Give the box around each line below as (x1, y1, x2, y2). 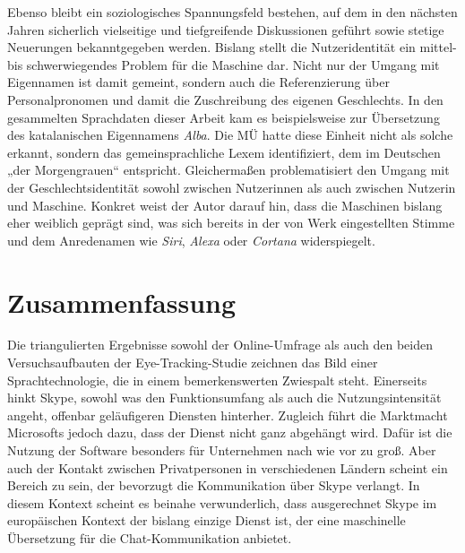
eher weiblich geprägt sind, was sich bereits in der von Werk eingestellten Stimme (7, 213, 455, 232)
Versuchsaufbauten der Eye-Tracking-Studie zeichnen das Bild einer (7, 353, 378, 372)
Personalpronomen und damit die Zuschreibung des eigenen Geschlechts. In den (7, 90, 443, 108)
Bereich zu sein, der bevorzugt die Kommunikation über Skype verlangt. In (7, 476, 420, 495)
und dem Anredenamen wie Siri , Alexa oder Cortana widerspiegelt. (7, 230, 375, 249)
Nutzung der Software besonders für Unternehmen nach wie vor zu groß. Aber (7, 441, 436, 459)
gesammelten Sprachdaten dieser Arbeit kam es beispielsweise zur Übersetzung (7, 108, 440, 126)
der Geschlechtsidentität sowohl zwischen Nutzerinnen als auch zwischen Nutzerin (7, 177, 456, 196)
